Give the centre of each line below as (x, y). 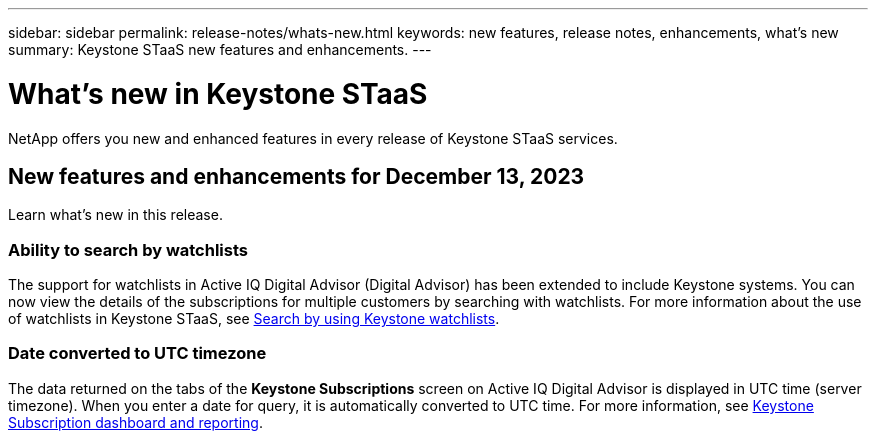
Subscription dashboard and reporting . (135, 422)
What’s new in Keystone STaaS (218, 93)
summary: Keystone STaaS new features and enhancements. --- (220, 49)
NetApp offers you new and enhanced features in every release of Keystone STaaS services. (313, 138)
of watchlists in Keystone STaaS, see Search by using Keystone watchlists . (254, 319)
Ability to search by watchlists (128, 249)
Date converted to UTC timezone (137, 353)
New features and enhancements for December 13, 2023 (296, 176)
